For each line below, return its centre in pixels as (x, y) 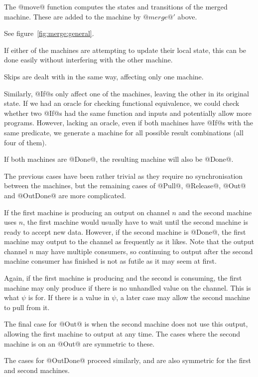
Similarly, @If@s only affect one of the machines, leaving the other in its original (127, 93)
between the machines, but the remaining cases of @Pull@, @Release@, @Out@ (125, 186)
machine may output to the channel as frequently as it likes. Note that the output (129, 241)
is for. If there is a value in (69, 297)
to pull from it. (27, 307)
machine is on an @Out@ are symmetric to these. (79, 343)
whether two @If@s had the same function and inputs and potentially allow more (128, 113)
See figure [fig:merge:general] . (49, 33)
